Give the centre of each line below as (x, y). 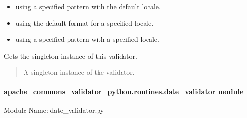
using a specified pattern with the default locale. (88, 6)
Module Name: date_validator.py (54, 109)
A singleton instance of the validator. (79, 72)
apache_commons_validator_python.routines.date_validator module (124, 91)
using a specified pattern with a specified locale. (87, 39)
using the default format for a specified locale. (85, 23)
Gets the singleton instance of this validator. (71, 55)
